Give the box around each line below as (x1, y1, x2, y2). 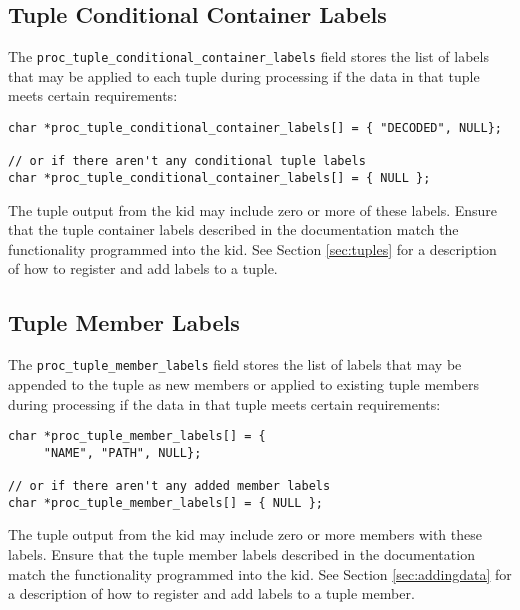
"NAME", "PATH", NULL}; (43, 445, 202, 460)
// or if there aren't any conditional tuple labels (8, 154, 366, 169)
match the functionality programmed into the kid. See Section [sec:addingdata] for (8, 563, 512, 584)
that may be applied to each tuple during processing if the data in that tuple (8, 65, 480, 86)
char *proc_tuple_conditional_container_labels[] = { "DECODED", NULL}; (8, 121, 502, 136)
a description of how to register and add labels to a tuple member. (8, 583, 415, 604)
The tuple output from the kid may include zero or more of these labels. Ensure (8, 199, 498, 220)
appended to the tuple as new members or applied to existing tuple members (8, 373, 479, 394)
